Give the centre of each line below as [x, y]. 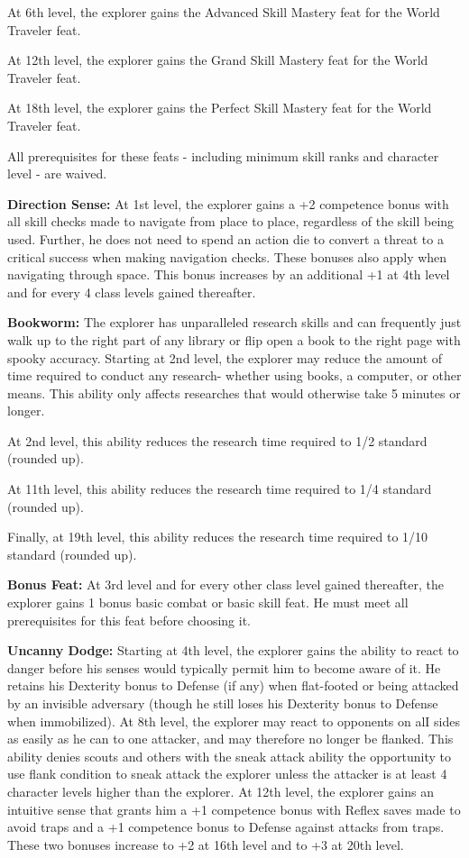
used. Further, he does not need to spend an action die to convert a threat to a [225, 238]
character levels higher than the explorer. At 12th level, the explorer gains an [221, 791]
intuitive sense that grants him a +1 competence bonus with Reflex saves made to [234, 809]
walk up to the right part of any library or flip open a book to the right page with [234, 339]
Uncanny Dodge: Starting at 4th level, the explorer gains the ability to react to [233, 650]
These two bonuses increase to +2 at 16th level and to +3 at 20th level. [206, 844]
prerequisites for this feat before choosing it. [129, 620]
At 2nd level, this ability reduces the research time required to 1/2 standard [217, 440]
